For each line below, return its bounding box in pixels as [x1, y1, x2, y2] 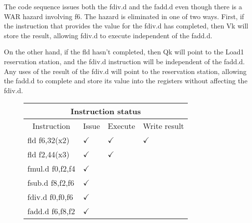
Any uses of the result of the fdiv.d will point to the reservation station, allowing [4, 66, 247, 76]
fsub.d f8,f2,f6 [27, 177, 75, 189]
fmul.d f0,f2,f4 [27, 163, 76, 174]
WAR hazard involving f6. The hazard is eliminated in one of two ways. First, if [4, 11, 244, 21]
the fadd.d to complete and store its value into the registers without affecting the [4, 75, 248, 86]
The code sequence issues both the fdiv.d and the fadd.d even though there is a [4, 1, 242, 11]
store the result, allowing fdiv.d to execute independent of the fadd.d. [4, 30, 212, 40]
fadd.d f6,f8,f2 [27, 205, 75, 217]
